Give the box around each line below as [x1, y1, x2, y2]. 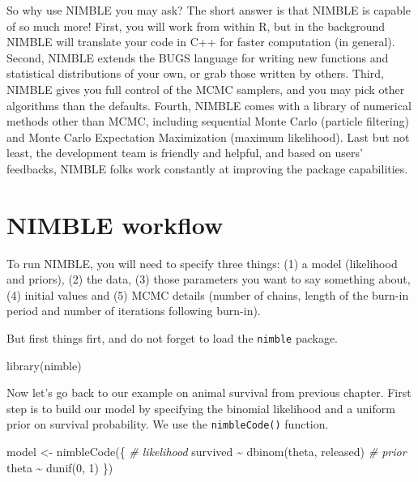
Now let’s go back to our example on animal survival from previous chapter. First [6, 384, 412, 401]
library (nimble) [6, 356, 82, 373]
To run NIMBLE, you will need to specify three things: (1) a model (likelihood [6, 254, 398, 271]
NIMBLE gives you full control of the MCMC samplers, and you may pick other [6, 80, 405, 97]
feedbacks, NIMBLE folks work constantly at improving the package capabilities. [6, 160, 408, 177]
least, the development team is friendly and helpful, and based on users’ [6, 144, 363, 161]
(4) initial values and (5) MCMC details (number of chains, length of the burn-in [6, 286, 409, 303]
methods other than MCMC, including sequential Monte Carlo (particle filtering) [6, 113, 409, 130]
